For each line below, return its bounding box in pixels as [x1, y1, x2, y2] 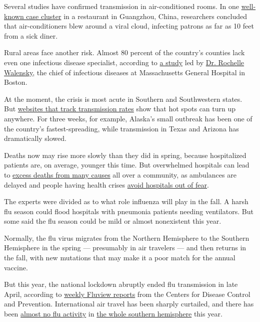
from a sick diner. [4, 30, 58, 41]
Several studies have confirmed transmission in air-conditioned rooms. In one [4, 1, 239, 11]
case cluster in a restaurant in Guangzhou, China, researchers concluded [26, 11, 247, 21]
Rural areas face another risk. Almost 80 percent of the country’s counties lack [4, 47, 245, 58]
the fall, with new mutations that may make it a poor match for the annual [4, 252, 235, 263]
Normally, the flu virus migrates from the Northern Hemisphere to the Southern [4, 232, 249, 243]
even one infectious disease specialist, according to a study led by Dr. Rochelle [4, 57, 244, 67]
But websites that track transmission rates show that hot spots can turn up [4, 103, 236, 114]
